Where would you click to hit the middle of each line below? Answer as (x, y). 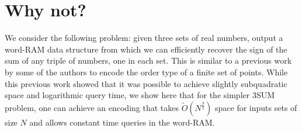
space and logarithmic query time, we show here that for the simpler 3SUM (140, 95)
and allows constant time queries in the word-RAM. (122, 122)
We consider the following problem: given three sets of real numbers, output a (144, 38)
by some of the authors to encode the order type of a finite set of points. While (146, 72)
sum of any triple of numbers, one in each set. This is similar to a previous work (148, 60)
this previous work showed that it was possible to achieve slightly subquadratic (146, 83)
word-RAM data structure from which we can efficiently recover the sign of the (146, 49)
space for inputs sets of (256, 107)
